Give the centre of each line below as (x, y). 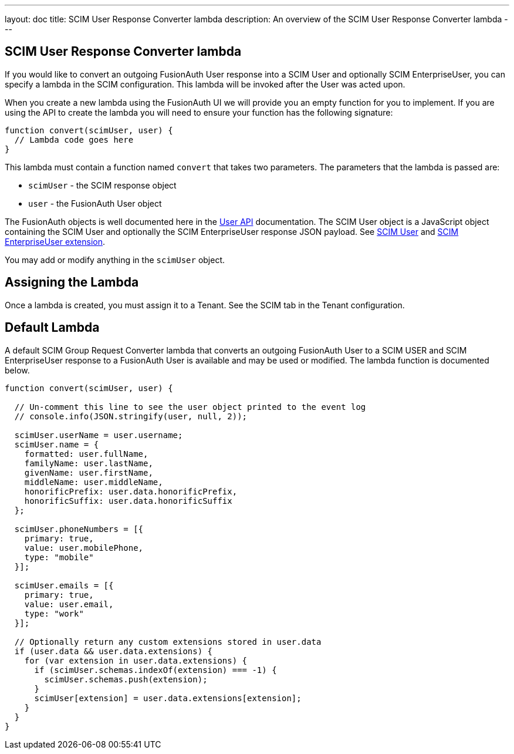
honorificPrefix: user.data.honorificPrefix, (131, 491)
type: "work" (54, 613)
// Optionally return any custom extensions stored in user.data (168, 642)
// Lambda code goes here (74, 139)
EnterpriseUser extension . (55, 241)
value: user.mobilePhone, (84, 548)
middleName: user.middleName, (94, 482)
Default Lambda (52, 328)
